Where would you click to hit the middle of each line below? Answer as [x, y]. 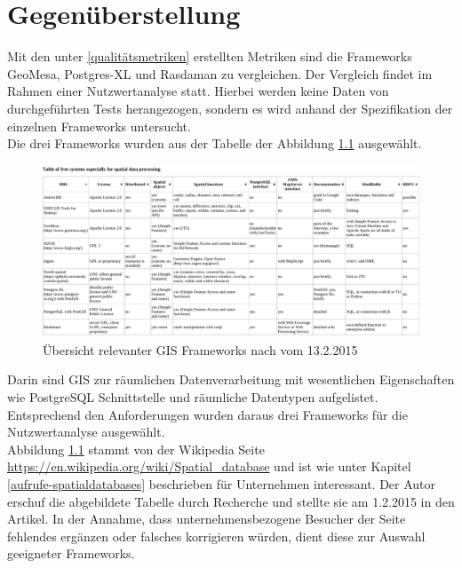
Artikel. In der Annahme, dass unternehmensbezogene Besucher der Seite [207, 519]
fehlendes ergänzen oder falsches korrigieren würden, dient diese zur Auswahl [216, 536]
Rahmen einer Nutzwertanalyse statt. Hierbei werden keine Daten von [198, 91]
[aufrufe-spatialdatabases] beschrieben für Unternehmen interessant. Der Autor [222, 484]
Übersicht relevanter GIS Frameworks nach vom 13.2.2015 [200, 349]
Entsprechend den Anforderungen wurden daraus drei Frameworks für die [207, 414]
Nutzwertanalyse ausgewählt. [86, 432]
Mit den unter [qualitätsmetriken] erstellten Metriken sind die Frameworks [210, 56]
